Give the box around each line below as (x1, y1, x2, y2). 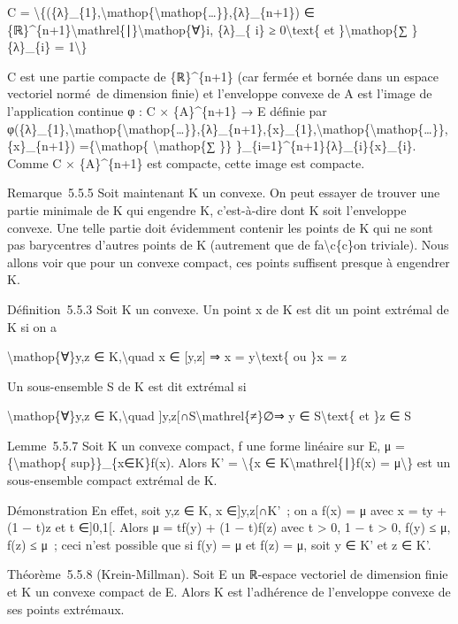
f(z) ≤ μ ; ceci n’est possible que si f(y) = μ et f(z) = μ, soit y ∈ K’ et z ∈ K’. (7, 535, 431, 553)
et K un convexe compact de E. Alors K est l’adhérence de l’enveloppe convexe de (7, 582, 451, 601)
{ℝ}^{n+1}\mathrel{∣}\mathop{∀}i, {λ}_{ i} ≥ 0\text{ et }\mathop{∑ (7, 19, 408, 38)
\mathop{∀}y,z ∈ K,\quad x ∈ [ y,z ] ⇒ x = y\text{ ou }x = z (7, 347, 347, 366)
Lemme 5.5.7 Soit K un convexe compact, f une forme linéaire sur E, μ (7, 435, 392, 454)
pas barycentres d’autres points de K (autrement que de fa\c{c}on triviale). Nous (7, 235, 449, 254)
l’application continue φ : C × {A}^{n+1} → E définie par (7, 101, 327, 119)
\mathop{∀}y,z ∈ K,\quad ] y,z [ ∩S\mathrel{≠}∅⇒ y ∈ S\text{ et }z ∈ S (7, 406, 412, 425)
